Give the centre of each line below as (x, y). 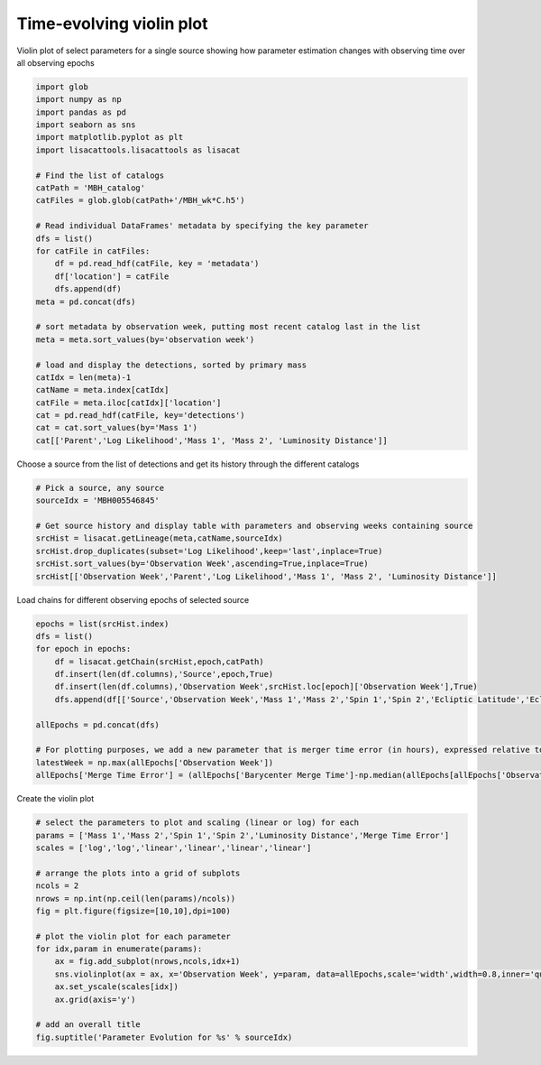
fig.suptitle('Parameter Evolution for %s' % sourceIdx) (164, 1037)
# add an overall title (88, 1025)
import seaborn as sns (86, 125)
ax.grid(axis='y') (95, 999)
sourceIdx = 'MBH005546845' (97, 500)
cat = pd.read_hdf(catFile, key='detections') (140, 416)
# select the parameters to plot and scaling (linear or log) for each (197, 823)
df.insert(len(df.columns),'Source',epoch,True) (164, 674)
